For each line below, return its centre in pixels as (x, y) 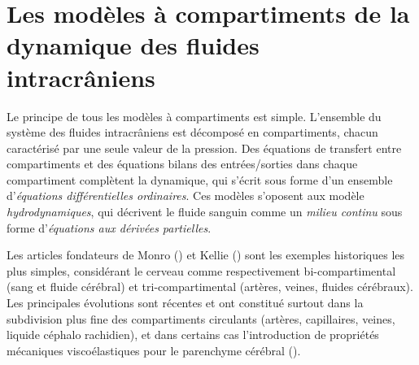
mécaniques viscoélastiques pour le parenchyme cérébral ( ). (154, 350)
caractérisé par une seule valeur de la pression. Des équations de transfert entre (204, 148)
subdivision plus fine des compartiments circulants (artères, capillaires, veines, (201, 318)
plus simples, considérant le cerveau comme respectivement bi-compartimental (201, 270)
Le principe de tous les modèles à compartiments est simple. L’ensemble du (194, 116)
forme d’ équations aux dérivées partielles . (109, 227)
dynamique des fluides (133, 45)
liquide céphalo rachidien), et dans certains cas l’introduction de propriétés (193, 335)
